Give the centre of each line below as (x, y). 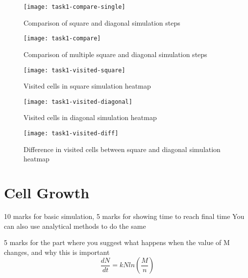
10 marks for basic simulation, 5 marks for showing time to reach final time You (124, 216)
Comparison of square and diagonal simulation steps (102, 22)
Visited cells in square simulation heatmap (87, 86)
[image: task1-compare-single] (74, 7)
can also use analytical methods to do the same (75, 226)
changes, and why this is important (57, 252)
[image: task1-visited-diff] (71, 133)
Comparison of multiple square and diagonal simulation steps (115, 54)
